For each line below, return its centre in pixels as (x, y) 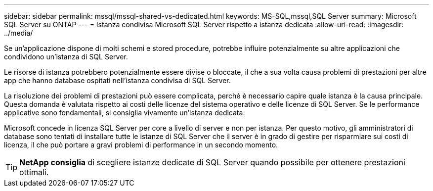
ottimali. (34, 172)
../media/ (19, 33)
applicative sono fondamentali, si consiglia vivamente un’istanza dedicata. (125, 113)
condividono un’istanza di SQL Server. (66, 57)
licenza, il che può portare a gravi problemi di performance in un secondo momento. (141, 145)
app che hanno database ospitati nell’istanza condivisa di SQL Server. (117, 80)
